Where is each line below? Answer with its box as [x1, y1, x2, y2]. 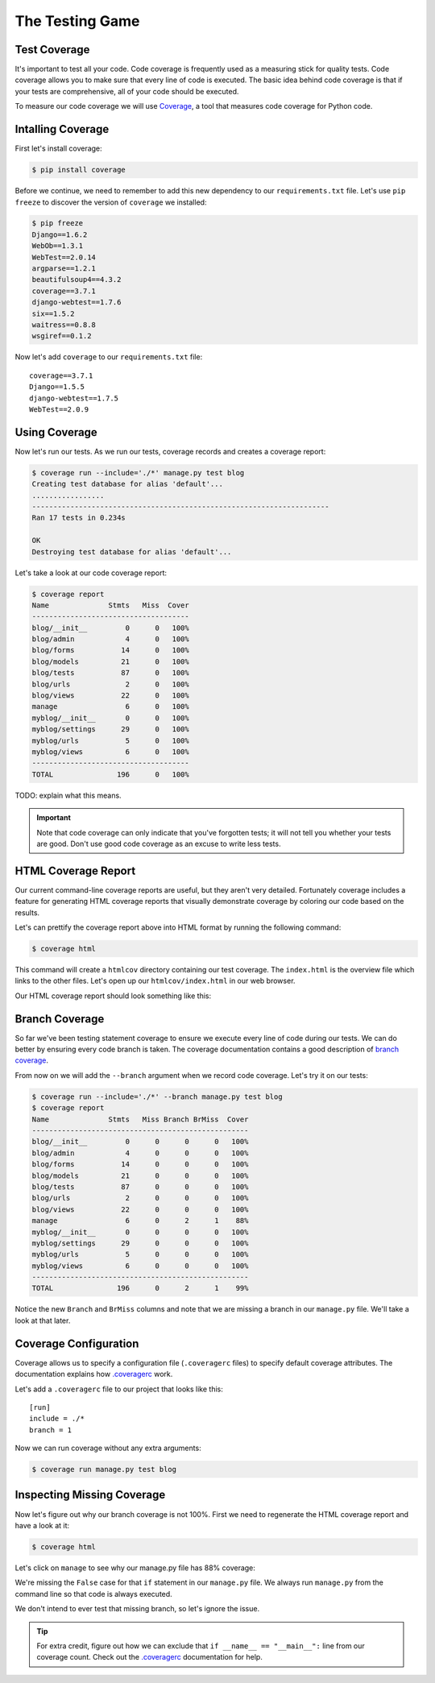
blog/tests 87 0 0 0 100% [31, 1182, 249, 1192]
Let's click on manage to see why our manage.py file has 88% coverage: [14, 1563, 255, 1573]
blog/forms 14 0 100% [31, 645, 189, 655]
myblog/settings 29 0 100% [31, 725, 189, 734]
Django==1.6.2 [31, 230, 88, 239]
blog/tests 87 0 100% [31, 669, 189, 678]
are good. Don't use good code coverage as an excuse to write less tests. [36, 839, 281, 848]
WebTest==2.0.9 [29, 404, 89, 414]
